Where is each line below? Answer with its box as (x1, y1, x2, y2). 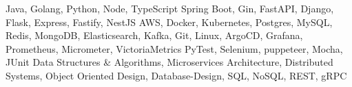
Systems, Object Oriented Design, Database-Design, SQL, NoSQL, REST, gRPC (6, 68, 347, 82)
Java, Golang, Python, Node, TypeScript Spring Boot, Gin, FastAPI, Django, (6, 1, 334, 15)
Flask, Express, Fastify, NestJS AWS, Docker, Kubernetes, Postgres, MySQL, (6, 14, 333, 29)
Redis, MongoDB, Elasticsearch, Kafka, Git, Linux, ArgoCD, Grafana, (6, 28, 303, 42)
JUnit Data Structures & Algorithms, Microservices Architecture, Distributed (6, 55, 333, 69)
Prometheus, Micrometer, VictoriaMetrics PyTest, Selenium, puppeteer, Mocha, (6, 41, 343, 55)
